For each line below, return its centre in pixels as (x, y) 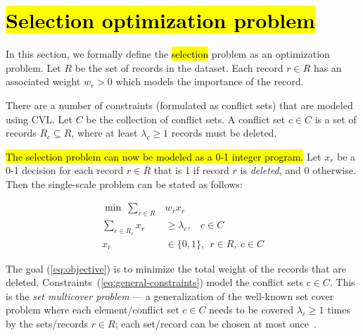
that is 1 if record (191, 170)
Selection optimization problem (160, 20)
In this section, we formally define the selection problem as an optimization (168, 54)
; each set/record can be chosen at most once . (216, 323)
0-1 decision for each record (65, 170)
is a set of (336, 119)
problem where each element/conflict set (93, 310)
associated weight (43, 81)
